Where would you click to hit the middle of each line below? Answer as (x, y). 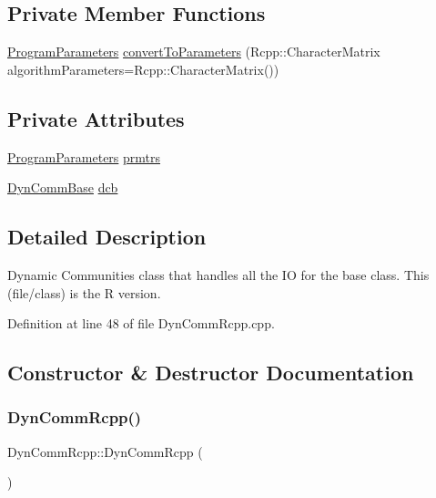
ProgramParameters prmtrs (84, 156)
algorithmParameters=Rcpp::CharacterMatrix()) (143, 69)
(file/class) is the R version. (84, 292)
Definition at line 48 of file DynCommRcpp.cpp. (141, 323)
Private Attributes (96, 118)
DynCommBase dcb (63, 187)
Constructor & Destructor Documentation (211, 373)
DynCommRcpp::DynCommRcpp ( (105, 451)
